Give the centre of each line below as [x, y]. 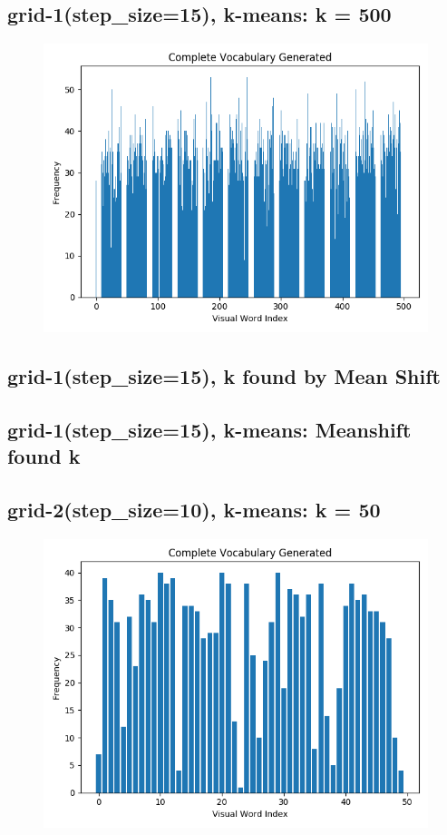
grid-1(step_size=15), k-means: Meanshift [209, 429]
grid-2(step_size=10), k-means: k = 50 [194, 510]
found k [44, 456]
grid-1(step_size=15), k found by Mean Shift [224, 376]
